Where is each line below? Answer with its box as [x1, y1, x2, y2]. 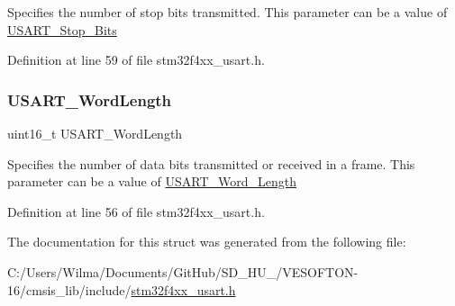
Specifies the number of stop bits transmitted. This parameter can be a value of [7, 3, 448, 21]
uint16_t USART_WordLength [7, 124, 183, 142]
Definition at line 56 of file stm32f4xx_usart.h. [7, 202, 265, 220]
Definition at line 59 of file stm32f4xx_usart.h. [7, 50, 265, 69]
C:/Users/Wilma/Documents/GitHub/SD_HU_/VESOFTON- [7, 262, 359, 281]
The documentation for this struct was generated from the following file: [7, 232, 406, 251]
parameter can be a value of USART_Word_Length [7, 172, 296, 191]
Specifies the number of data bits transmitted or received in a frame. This [7, 154, 415, 173]
